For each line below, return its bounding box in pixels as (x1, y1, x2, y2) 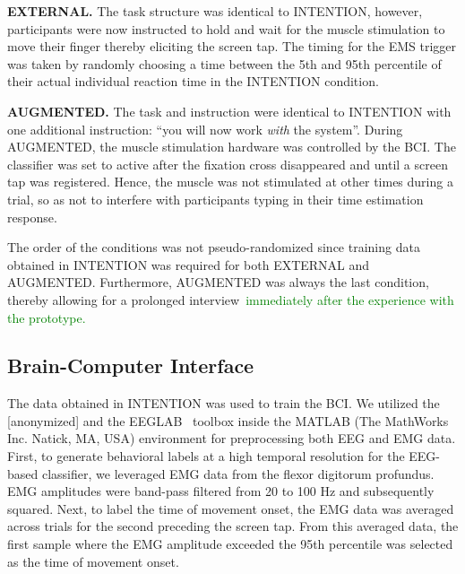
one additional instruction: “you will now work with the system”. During (7, 119, 403, 138)
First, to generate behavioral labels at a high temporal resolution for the (7, 447, 405, 465)
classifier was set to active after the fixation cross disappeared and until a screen (7, 154, 448, 173)
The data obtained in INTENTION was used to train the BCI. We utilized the (7, 394, 440, 413)
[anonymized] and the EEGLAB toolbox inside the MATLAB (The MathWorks (7, 411, 449, 430)
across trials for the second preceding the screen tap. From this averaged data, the (7, 517, 459, 535)
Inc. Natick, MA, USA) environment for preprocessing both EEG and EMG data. (7, 429, 456, 448)
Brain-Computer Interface (7, 352, 254, 379)
